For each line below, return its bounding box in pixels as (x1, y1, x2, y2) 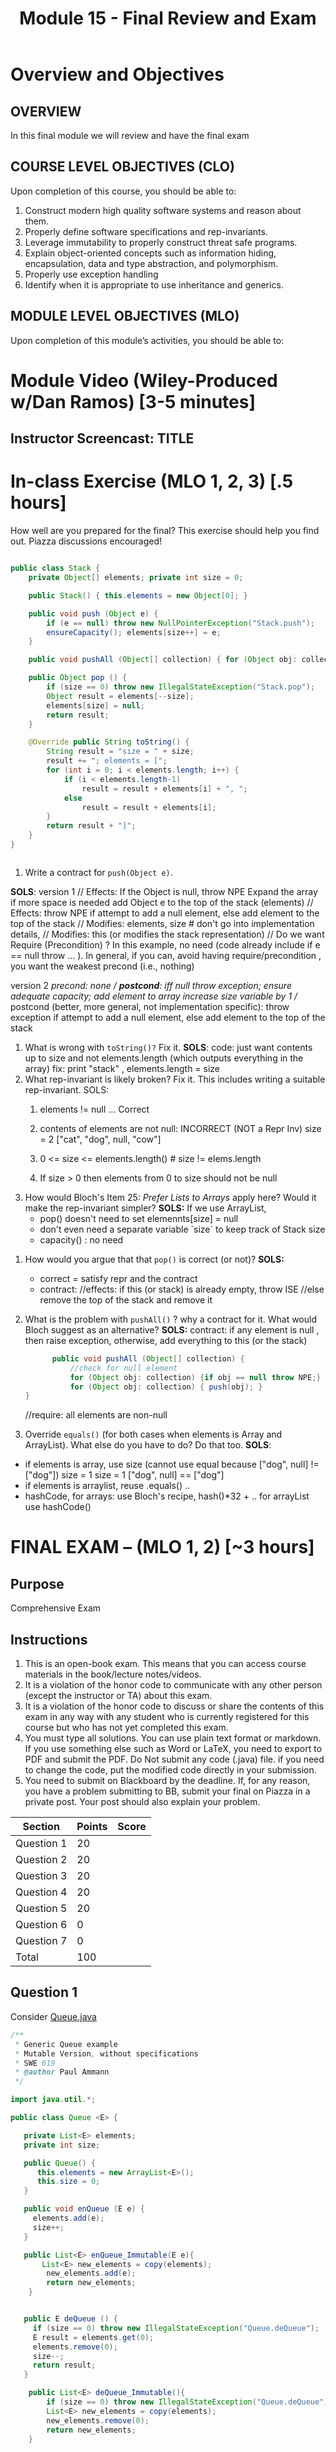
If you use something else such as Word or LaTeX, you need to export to (24, 1743, 323, 1755)
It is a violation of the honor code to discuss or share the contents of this (24, 1700, 325, 1712)
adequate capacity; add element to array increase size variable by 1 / (10, 990, 298, 1002)
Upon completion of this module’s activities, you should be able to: (10, 334, 285, 346)
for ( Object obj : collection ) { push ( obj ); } (69, 1382, 263, 1392)
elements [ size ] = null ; (46, 700, 145, 711)
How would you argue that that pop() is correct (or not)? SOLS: (24, 1253, 285, 1265)
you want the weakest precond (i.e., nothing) (10, 960, 195, 972)
